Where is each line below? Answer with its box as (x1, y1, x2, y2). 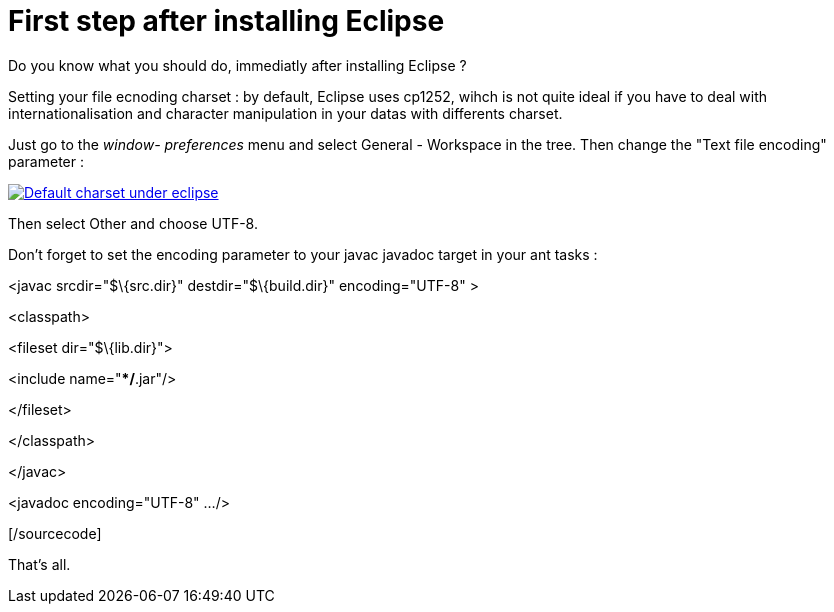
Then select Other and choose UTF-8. (8, 214, 258, 232)
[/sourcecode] (8, 524, 102, 542)
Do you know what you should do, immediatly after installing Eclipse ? (8, 56, 467, 74)
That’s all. (8, 555, 71, 573)
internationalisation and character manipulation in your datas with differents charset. (8, 104, 563, 122)
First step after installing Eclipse (8, 4, 445, 38)
